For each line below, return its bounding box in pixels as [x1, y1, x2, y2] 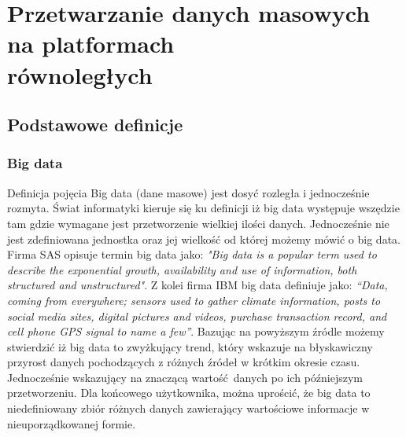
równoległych [7, 58, 153, 90]
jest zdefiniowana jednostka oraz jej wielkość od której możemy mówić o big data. [7, 230, 400, 247]
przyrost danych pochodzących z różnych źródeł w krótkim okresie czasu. [7, 354, 360, 370]
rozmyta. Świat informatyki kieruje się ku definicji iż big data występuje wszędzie [7, 200, 400, 216]
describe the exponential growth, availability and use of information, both [7, 261, 357, 277]
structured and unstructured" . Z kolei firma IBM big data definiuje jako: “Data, [7, 277, 388, 293]
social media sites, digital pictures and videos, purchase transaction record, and [7, 307, 387, 324]
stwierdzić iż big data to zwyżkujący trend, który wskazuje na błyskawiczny [7, 338, 373, 354]
